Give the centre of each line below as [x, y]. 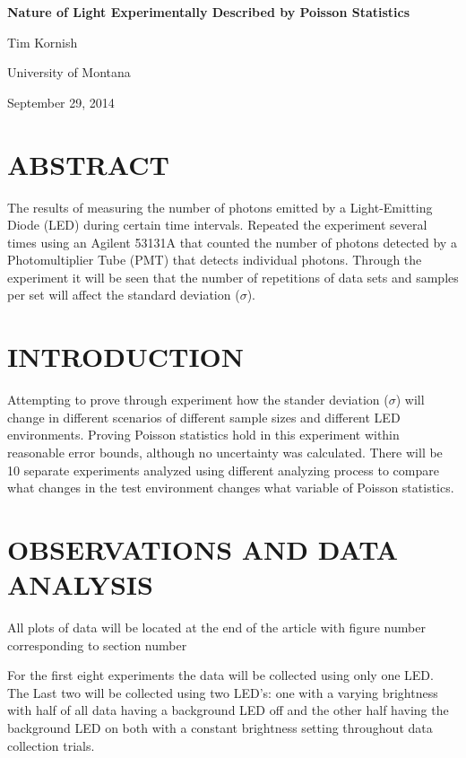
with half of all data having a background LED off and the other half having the [228, 710]
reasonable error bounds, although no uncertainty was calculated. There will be [225, 452]
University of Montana [69, 72]
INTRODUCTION [126, 357]
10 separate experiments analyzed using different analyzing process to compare [223, 470]
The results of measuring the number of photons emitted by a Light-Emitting [220, 207]
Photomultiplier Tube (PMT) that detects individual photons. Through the [215, 260]
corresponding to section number [97, 645]
